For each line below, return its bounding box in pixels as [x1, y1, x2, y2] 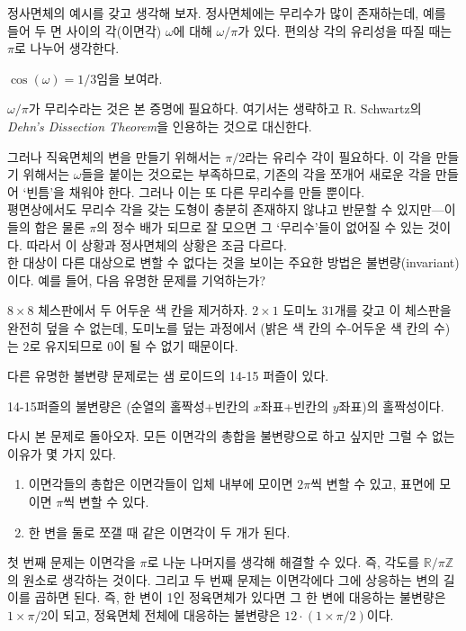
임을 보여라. [96, 68, 163, 87]
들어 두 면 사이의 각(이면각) [7, 21, 162, 40]
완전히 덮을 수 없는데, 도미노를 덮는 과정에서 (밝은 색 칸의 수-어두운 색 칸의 [7, 318, 430, 337]
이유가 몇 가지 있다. [7, 444, 116, 463]
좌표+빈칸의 [260, 396, 329, 415]
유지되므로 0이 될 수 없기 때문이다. [45, 336, 238, 355]
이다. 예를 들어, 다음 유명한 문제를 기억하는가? [7, 270, 266, 289]
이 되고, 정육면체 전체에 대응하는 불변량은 [47, 606, 281, 625]
